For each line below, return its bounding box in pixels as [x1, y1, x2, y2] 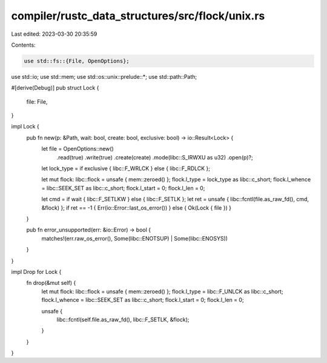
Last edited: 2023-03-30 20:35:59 [11, 30, 97, 38]
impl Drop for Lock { [11, 268, 62, 275]
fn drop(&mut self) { [26, 279, 76, 287]
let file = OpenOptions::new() [41, 145, 114, 153]
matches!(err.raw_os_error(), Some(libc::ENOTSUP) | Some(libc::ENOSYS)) [41, 235, 228, 242]
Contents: [11, 41, 36, 48]
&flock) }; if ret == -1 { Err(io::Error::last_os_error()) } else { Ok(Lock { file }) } [41, 204, 231, 211]
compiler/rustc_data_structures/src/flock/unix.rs [11, 9, 265, 22]
